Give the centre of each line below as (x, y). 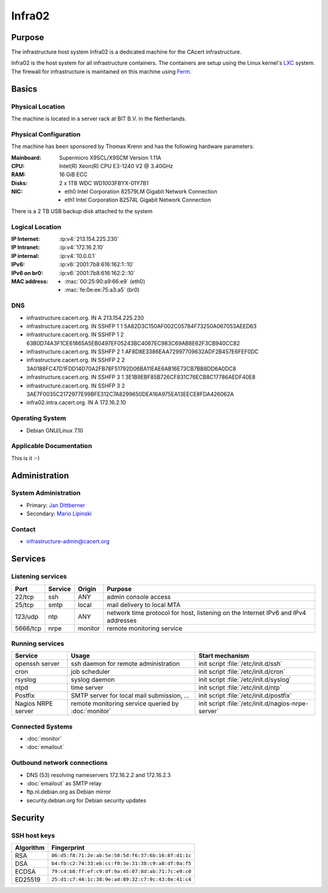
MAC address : (30, 281)
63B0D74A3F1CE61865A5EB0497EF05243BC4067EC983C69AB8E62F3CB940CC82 (133, 343)
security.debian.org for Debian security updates (86, 800)
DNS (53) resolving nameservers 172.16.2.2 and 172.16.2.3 (99, 775)
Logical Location (36, 226)
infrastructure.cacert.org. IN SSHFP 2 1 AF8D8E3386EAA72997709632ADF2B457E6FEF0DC (143, 351)
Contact (23, 529)
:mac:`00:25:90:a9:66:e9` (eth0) (105, 281)
